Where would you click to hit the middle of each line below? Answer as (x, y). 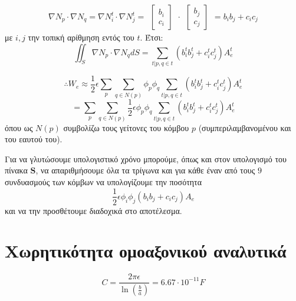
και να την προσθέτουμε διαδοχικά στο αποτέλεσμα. (93, 210)
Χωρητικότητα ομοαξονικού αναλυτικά (146, 251)
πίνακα (16, 170)
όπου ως (19, 127)
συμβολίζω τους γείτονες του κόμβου (126, 127)
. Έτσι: (152, 37)
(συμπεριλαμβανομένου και (245, 127)
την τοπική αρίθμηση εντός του (81, 37)
